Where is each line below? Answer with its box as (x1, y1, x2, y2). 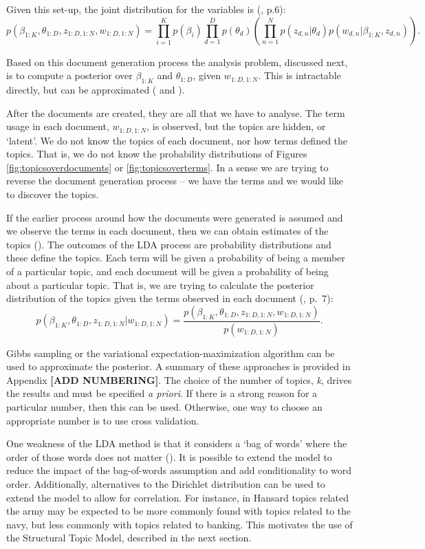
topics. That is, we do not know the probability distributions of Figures (6, 147, 307, 161)
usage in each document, (6, 119, 109, 133)
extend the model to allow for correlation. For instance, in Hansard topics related (6, 490, 349, 504)
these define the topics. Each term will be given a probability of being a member (6, 250, 345, 265)
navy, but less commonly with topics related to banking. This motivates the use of (6, 517, 353, 531)
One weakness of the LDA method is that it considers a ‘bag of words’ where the (6, 436, 347, 451)
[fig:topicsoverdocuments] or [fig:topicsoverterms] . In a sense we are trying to (6, 160, 329, 174)
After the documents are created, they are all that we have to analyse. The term (6, 105, 345, 120)
